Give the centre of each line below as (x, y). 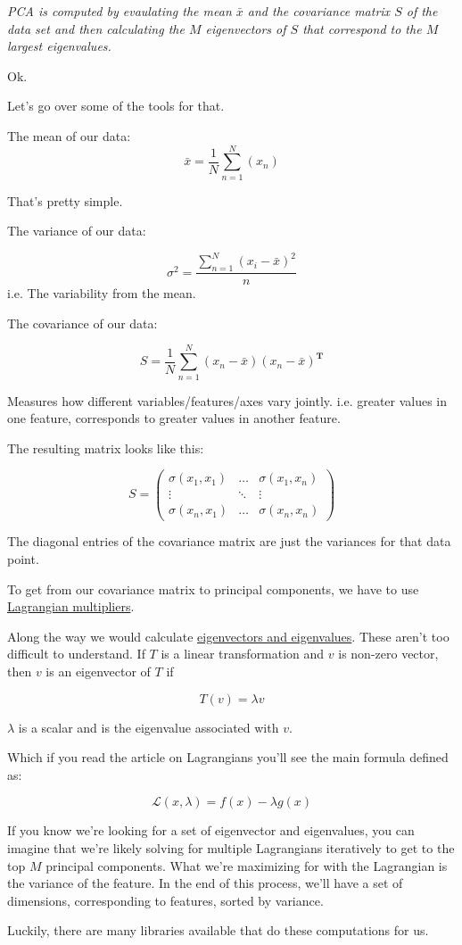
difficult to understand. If (76, 654)
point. (23, 559)
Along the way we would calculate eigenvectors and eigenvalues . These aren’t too (228, 636)
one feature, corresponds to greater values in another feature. (174, 418)
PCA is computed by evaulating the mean (120, 11)
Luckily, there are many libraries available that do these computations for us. (218, 930)
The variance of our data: (77, 231)
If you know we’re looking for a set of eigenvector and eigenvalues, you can (211, 830)
